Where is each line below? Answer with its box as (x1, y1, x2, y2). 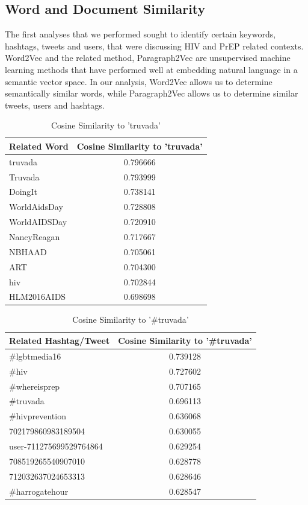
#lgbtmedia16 (9, 349, 61, 362)
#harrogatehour (9, 484, 69, 497)
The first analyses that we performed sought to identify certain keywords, (5, 28, 276, 40)
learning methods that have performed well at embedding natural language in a (5, 63, 298, 75)
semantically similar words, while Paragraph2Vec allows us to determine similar (5, 87, 298, 100)
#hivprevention (9, 410, 66, 422)
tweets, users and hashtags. (5, 98, 105, 111)
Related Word (9, 139, 69, 152)
